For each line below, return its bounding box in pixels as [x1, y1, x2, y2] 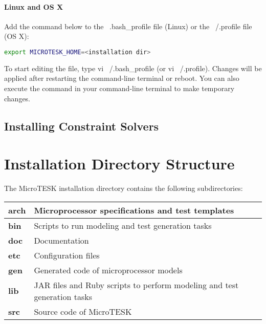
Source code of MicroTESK [34, 305, 132, 317]
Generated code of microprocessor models [34, 264, 183, 276]
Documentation [34, 234, 89, 246]
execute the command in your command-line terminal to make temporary [4, 83, 235, 94]
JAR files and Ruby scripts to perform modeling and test [34, 278, 239, 291]
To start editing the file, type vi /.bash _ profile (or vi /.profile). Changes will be [4, 62, 262, 73]
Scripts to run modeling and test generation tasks [34, 219, 212, 231]
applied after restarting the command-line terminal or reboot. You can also [4, 73, 239, 83]
